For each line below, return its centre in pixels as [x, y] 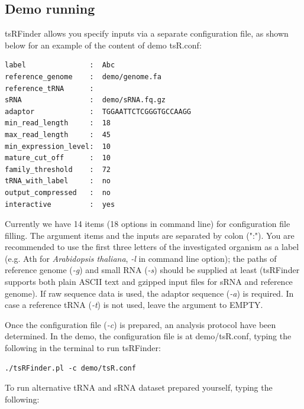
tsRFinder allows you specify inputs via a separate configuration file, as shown [147, 33]
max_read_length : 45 [58, 134]
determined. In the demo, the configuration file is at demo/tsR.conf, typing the [148, 336]
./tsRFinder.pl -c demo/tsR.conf [70, 368]
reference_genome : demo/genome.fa [83, 77]
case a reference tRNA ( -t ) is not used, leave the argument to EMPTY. [134, 305]
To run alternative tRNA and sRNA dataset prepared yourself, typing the [139, 387]
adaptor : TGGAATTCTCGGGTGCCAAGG [98, 111]
